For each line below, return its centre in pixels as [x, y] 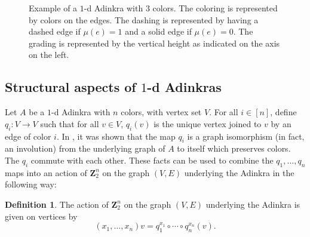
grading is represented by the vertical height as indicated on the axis [154, 43]
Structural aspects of [70, 87]
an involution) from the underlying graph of [85, 148]
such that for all [70, 123]
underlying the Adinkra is [253, 204]
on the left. [49, 55]
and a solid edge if [158, 31]
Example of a [53, 8]
